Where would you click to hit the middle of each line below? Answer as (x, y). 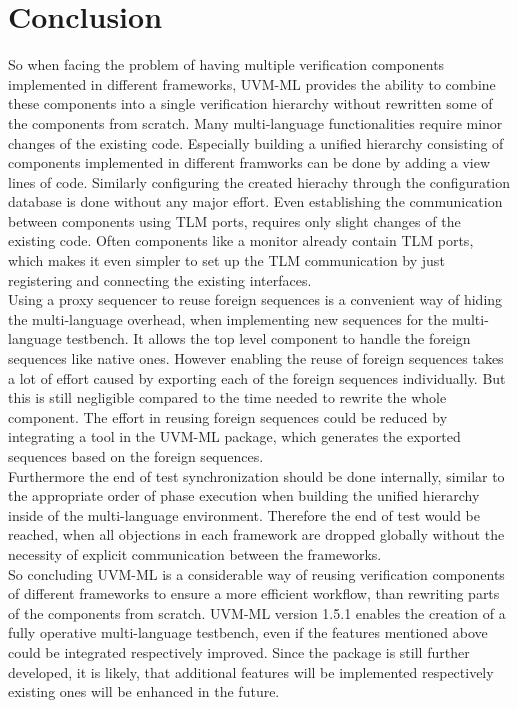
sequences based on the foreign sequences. (136, 456)
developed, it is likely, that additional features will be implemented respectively (251, 671)
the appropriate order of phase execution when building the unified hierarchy (244, 495)
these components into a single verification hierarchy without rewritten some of (250, 103)
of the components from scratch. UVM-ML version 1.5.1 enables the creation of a (257, 612)
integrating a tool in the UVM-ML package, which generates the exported (234, 436)
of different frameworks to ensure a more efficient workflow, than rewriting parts (254, 593)
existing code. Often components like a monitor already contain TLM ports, (241, 240)
